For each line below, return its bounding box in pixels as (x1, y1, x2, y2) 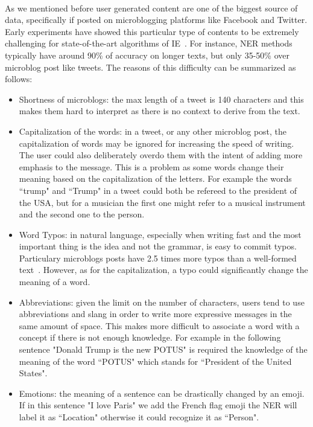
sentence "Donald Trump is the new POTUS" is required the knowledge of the (19, 343, 308, 356)
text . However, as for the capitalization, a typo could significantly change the (19, 263, 308, 276)
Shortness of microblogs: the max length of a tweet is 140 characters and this (19, 92, 304, 105)
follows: (5, 72, 33, 85)
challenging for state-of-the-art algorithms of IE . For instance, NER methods (5, 37, 292, 50)
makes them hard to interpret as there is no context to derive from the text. (19, 104, 300, 117)
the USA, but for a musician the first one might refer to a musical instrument (19, 196, 306, 208)
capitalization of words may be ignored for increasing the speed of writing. (19, 136, 294, 149)
